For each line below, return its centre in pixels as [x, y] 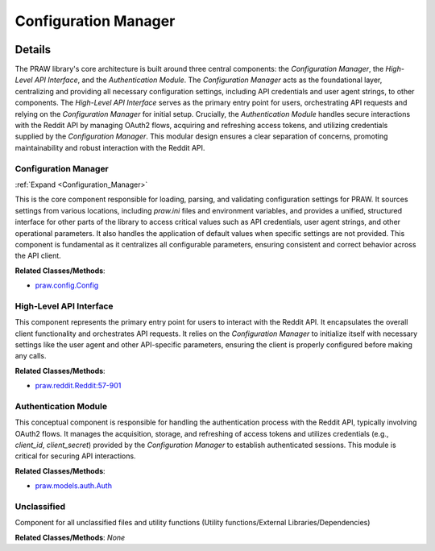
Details [33, 50]
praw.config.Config [67, 285]
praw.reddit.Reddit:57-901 [78, 386]
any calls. [31, 356]
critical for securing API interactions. [75, 456]
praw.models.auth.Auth [74, 486]
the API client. [38, 256]
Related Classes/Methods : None [70, 537]
